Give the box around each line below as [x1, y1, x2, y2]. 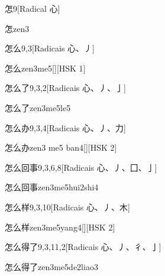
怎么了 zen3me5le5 [5, 101, 71, 113]
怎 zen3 [5, 22, 30, 34]
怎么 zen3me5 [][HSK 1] [5, 61, 86, 74]
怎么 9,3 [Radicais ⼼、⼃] [5, 42, 95, 54]
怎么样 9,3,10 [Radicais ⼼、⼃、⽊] [5, 200, 130, 213]
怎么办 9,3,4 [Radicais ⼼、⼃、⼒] [5, 121, 126, 134]
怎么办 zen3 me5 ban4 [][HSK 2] [5, 141, 117, 154]
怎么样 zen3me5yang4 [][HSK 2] [5, 220, 115, 233]
